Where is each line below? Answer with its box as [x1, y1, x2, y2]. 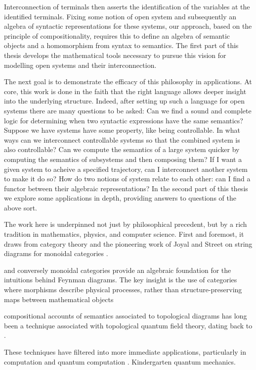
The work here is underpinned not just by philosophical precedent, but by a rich [4, 219, 247, 229]
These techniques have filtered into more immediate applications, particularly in [4, 347, 246, 357]
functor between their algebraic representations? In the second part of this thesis [4, 183, 248, 193]
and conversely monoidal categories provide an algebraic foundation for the [4, 264, 231, 275]
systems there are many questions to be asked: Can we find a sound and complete [4, 105, 252, 115]
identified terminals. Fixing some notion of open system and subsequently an [4, 11, 237, 21]
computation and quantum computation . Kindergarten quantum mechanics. [4, 356, 236, 367]
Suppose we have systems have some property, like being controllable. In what [4, 125, 241, 135]
